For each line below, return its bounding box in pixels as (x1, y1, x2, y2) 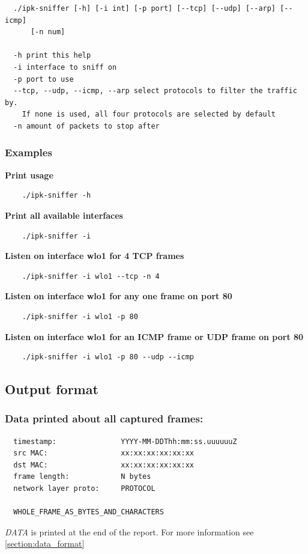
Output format (5, 380, 98, 398)
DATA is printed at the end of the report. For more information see (5, 525, 254, 538)
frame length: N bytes (13, 472, 151, 481)
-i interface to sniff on (13, 62, 117, 72)
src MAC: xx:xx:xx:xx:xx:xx (13, 449, 194, 458)
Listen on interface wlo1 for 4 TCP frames (5, 249, 184, 262)
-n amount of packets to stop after (13, 121, 160, 130)
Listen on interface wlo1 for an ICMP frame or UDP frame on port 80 (5, 330, 304, 342)
